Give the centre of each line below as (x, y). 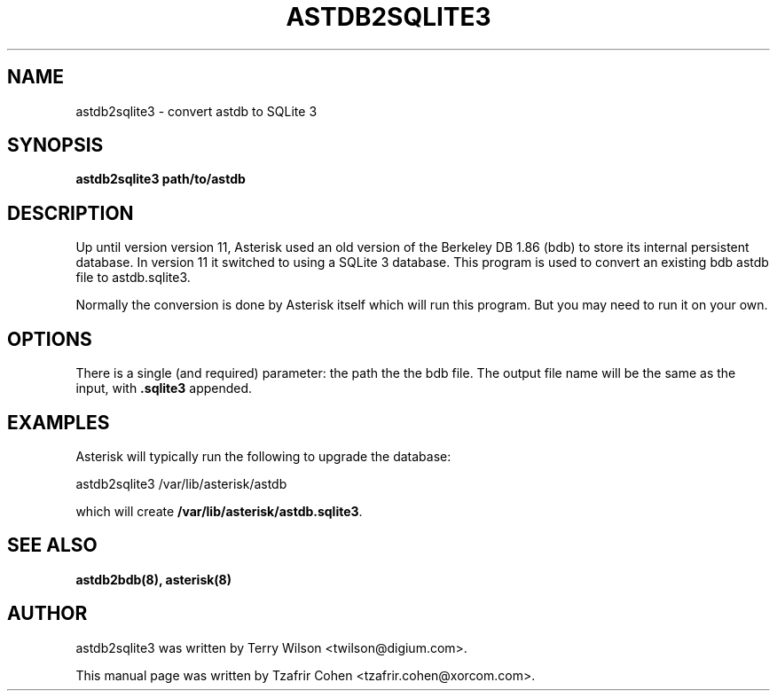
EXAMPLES (59, 422)
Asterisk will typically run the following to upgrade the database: (263, 456)
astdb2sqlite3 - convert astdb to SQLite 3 (196, 111)
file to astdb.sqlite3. (133, 278)
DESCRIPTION (71, 213)
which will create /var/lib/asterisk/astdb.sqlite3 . (219, 511)
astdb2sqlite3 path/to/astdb (161, 179)
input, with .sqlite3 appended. (164, 388)
